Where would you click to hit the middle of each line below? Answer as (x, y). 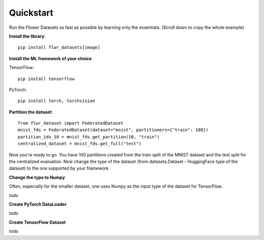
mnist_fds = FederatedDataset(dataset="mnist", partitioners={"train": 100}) (113, 130)
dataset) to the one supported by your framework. (59, 168)
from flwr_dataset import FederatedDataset (71, 123)
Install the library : (27, 36)
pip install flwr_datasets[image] (59, 47)
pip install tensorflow (46, 79)
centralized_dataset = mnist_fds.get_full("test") (80, 144)
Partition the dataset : (31, 112)
